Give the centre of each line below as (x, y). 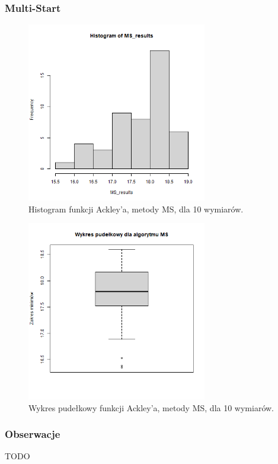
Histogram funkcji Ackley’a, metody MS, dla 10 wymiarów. (136, 209)
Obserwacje (33, 434)
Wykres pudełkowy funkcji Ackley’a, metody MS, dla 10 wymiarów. (151, 407)
